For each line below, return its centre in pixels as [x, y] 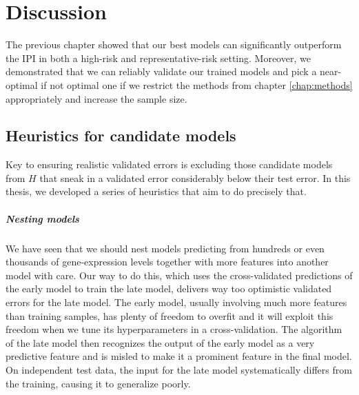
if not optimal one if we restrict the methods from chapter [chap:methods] [197, 84]
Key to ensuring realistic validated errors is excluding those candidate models [169, 164]
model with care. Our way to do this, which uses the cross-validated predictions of [179, 275]
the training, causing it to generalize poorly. [98, 383]
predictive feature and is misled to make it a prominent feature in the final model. [179, 356]
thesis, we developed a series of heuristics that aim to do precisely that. [156, 191]
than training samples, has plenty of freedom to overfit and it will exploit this [170, 315]
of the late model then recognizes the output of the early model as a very [160, 342]
